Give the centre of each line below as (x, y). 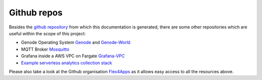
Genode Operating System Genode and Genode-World (76, 42)
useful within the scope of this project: (47, 33)
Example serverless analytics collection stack (67, 63)
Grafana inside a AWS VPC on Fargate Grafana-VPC (73, 56)
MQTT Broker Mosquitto (45, 49)
